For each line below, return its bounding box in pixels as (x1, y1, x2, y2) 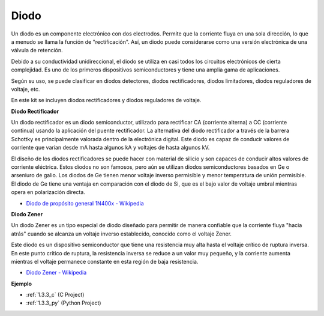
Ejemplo (11, 280, 32, 287)
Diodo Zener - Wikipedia (26, 269, 87, 276)
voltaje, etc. (11, 85, 40, 93)
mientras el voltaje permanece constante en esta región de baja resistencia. (11, 258, 199, 265)
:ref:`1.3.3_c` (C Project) (26, 291, 85, 299)
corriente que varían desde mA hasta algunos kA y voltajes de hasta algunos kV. (11, 144, 210, 151)
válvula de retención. (11, 47, 63, 54)
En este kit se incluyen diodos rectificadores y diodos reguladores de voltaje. (11, 97, 202, 104)
